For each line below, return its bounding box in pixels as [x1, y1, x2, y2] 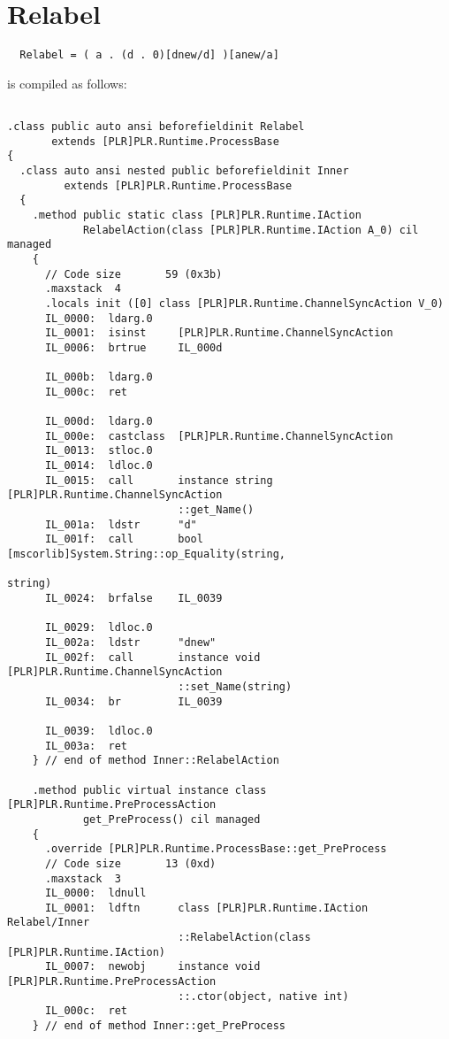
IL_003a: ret [44, 739, 128, 752]
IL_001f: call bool [44, 533, 203, 546]
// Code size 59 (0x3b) [44, 267, 223, 281]
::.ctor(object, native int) [178, 989, 349, 1003]
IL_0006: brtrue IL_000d [44, 341, 223, 354]
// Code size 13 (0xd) [44, 857, 217, 870]
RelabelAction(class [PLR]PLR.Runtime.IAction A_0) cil [82, 223, 419, 236]
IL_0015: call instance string [44, 473, 273, 487]
